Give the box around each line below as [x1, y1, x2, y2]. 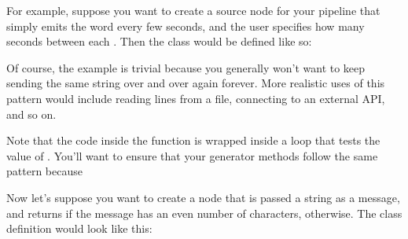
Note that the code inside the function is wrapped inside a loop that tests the [6, 132, 380, 149]
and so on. [6, 105, 57, 122]
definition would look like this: [6, 220, 153, 237]
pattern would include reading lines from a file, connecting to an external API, [6, 90, 385, 106]
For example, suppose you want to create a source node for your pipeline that [6, 2, 380, 18]
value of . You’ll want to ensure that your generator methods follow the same [6, 147, 378, 164]
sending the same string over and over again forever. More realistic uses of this [6, 75, 385, 91]
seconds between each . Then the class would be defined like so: [6, 33, 312, 50]
